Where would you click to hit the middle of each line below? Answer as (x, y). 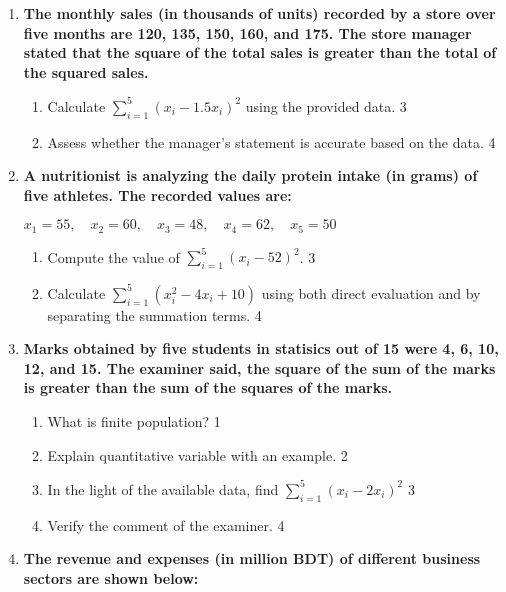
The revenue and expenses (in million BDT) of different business (252, 558)
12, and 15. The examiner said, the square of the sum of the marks (259, 367)
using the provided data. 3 (326, 105)
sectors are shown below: (111, 577)
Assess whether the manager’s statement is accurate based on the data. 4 (271, 141)
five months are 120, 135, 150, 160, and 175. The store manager (247, 32)
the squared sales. (86, 71)
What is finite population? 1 (134, 421)
